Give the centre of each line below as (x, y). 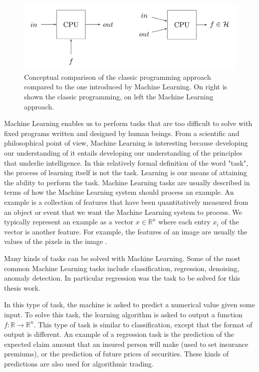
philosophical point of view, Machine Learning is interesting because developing (126, 143)
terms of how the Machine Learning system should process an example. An (119, 192)
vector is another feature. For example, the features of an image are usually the (126, 231)
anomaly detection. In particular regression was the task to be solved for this (122, 278)
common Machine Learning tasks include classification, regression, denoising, (122, 268)
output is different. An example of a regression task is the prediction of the (119, 334)
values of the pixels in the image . (56, 241)
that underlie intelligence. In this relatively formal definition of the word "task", (126, 162)
